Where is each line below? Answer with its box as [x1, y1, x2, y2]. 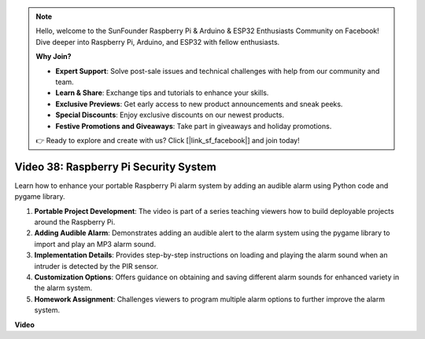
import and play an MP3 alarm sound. [34, 239, 157, 249]
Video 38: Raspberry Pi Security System [14, 160, 216, 173]
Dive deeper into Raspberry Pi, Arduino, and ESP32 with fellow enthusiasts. [35, 37, 280, 46]
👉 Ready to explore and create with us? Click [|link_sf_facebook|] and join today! [35, 135, 300, 145]
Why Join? [35, 52, 72, 61]
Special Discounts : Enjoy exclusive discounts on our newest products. [55, 110, 285, 120]
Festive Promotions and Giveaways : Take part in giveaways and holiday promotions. [55, 121, 332, 131]
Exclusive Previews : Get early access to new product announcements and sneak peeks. [55, 99, 343, 109]
